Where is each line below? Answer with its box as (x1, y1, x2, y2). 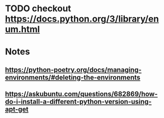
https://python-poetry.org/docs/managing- (5, 66, 142, 74)
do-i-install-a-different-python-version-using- (5, 97, 152, 106)
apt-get (5, 105, 29, 114)
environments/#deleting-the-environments (5, 73, 141, 81)
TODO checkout (5, 3, 71, 14)
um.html (5, 24, 40, 35)
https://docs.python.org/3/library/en (5, 13, 159, 24)
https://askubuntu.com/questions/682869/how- (5, 90, 158, 98)
